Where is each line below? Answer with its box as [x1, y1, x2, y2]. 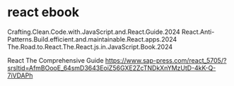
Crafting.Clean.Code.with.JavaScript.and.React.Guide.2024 [7, 27, 180, 36]
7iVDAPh [7, 71, 33, 80]
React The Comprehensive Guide [7, 56, 104, 64]
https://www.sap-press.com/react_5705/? [105, 56, 227, 64]
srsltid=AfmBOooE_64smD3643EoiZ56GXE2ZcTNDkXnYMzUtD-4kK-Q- [7, 63, 216, 72]
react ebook [7, 4, 80, 20]
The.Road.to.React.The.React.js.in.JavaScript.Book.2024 [7, 42, 173, 51]
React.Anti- [181, 27, 215, 36]
